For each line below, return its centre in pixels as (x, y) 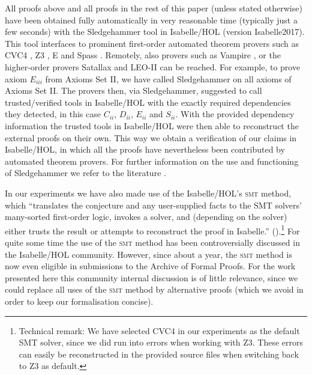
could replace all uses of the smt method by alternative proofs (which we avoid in (154, 289)
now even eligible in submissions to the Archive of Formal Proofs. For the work (150, 266)
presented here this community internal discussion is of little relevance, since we (151, 277)
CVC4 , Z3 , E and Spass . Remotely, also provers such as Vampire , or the (143, 55)
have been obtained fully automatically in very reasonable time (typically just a (151, 20)
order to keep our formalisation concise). (79, 301)
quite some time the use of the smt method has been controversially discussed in (152, 242)
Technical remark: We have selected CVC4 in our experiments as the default (159, 330)
